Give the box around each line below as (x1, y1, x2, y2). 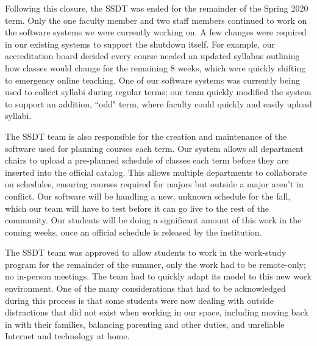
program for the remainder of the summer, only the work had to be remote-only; (5, 258, 306, 270)
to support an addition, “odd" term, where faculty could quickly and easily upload (5, 97, 312, 110)
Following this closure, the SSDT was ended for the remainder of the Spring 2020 (5, 2, 308, 14)
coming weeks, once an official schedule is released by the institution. (5, 225, 262, 238)
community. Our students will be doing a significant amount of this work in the (5, 214, 302, 226)
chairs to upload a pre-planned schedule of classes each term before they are (5, 154, 289, 167)
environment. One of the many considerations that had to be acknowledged (5, 282, 286, 295)
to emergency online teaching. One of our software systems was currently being (5, 73, 300, 86)
